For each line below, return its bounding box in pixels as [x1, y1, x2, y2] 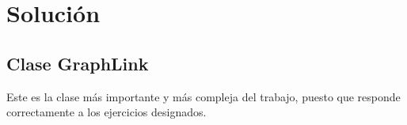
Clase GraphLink [6, 51, 149, 75]
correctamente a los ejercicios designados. [6, 104, 207, 120]
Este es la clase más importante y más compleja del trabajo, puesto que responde [6, 88, 401, 104]
